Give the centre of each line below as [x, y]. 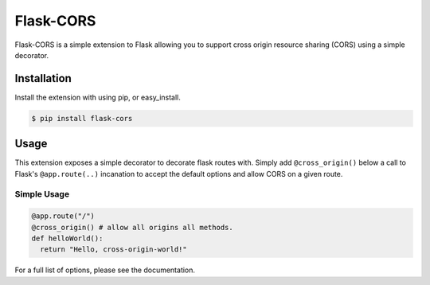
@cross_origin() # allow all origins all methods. [133, 227]
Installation [43, 78]
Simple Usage [42, 194]
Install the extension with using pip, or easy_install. [98, 97]
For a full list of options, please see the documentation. [105, 270]
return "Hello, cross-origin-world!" [113, 250]
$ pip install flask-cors [82, 118]
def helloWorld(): [67, 238]
